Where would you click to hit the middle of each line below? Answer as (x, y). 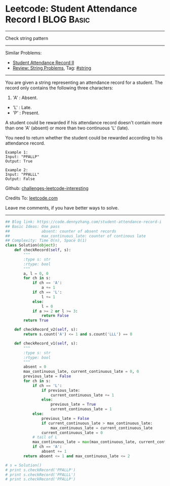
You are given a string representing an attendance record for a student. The (84, 82)
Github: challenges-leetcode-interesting (47, 188)
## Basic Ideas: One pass (32, 226)
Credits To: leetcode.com (32, 198)
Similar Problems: (24, 53)
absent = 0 (35, 367)
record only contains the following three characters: (59, 88)
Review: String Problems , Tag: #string (52, 68)
